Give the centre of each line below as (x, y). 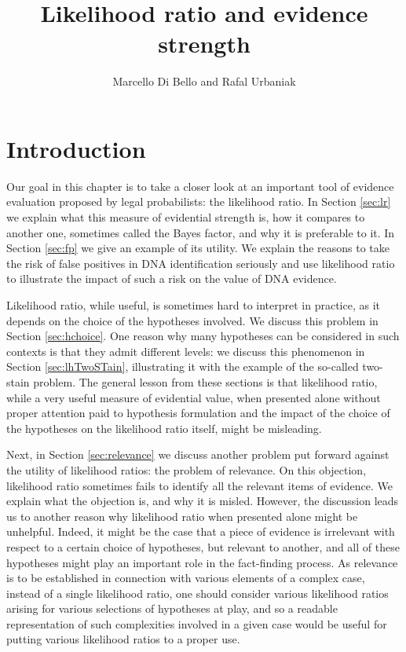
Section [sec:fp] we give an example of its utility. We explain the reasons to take (198, 248)
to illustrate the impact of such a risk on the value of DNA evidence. (172, 278)
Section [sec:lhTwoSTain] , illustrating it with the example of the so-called (183, 366)
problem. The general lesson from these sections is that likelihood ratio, (205, 381)
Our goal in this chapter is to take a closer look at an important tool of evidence (200, 186)
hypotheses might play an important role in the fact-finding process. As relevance (202, 562)
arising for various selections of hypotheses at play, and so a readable (172, 608)
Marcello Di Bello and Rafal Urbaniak (204, 81)
